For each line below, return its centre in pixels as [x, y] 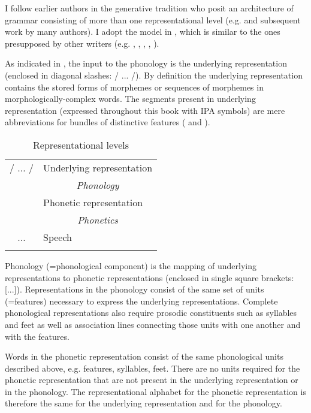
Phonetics [98, 219]
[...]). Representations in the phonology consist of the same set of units [135, 289]
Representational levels [81, 144]
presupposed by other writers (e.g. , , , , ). [82, 43]
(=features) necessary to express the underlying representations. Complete [141, 301]
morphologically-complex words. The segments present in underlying [130, 99]
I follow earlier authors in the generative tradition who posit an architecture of [149, 8]
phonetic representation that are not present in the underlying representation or [152, 380]
